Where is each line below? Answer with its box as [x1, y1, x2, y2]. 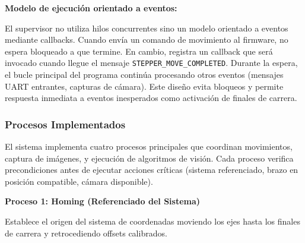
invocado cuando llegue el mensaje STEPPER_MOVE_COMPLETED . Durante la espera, [5, 56, 298, 69]
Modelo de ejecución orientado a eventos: [5, 2, 177, 14]
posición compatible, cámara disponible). [5, 175, 153, 187]
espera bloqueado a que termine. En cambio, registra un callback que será [5, 45, 273, 57]
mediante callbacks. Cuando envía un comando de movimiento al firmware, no [5, 33, 288, 46]
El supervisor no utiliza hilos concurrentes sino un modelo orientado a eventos [5, 21, 288, 34]
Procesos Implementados [5, 116, 126, 131]
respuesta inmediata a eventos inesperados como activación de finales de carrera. [5, 91, 297, 104]
